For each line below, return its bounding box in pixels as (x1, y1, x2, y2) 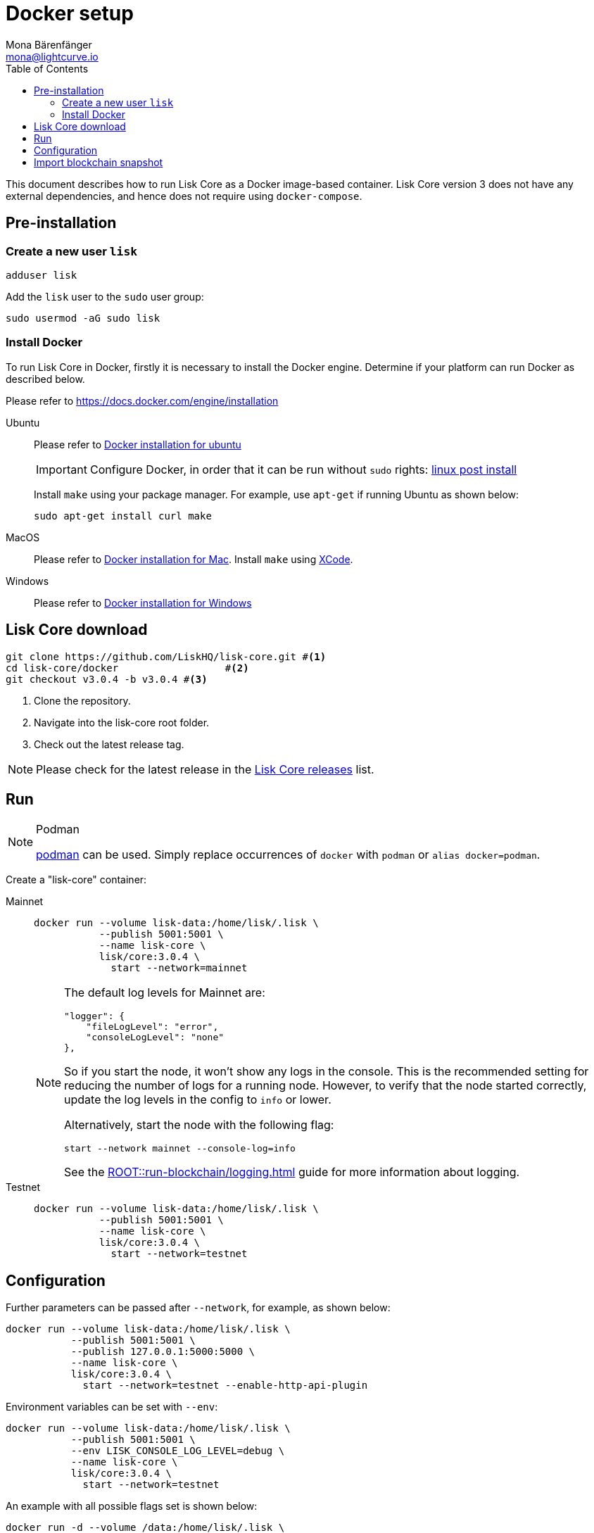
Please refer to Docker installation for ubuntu (34, 438, 241, 450)
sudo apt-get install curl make (34, 510, 212, 522)
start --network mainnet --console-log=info (64, 1143, 296, 1154)
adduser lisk (6, 269, 77, 281)
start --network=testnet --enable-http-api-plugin (82, 1380, 368, 1392)
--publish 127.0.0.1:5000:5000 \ (70, 1346, 255, 1358)
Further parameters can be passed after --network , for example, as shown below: (6, 1301, 391, 1314)
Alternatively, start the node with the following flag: (64, 1118, 334, 1133)
